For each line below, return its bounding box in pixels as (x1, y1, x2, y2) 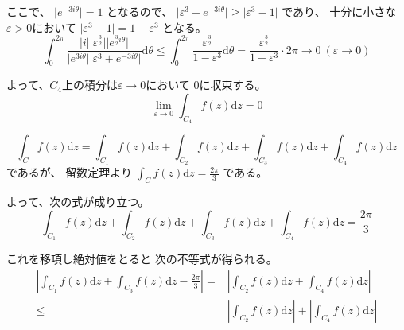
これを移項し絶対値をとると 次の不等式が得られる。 (6, 250, 278, 267)
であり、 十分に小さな (282, 3, 397, 19)
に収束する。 (199, 76, 266, 93)
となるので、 (107, 3, 173, 19)
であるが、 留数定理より (6, 164, 132, 181)
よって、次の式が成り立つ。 (6, 193, 150, 210)
